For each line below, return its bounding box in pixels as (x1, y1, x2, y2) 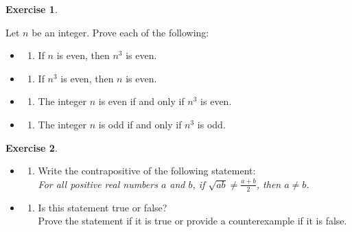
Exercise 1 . (5, 2, 58, 16)
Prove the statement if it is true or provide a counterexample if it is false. (38, 213, 347, 228)
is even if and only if (98, 94, 185, 108)
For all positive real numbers (38, 176, 158, 191)
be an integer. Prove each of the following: (32, 25, 209, 39)
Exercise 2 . (5, 140, 58, 154)
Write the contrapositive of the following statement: (38, 163, 256, 178)
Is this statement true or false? (38, 200, 167, 214)
